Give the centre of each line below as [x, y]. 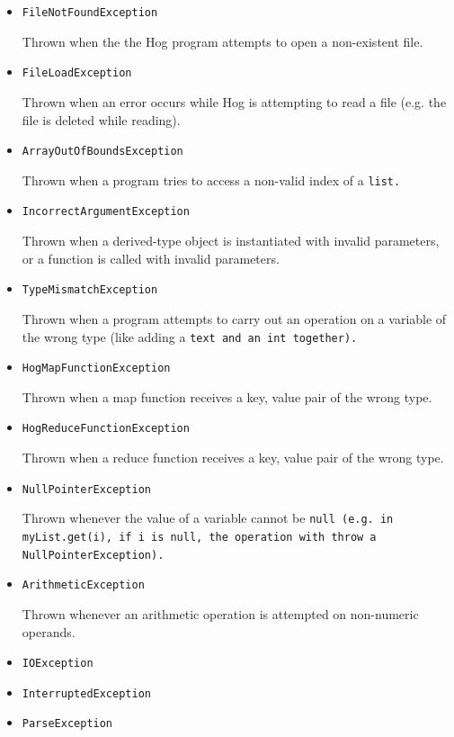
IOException [58, 664]
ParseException [67, 724]
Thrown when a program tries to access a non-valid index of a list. [211, 180]
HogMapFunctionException [96, 368]
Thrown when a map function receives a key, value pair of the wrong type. [227, 396]
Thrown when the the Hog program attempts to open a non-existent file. [223, 41]
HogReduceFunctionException [106, 429]
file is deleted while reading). [101, 119]
